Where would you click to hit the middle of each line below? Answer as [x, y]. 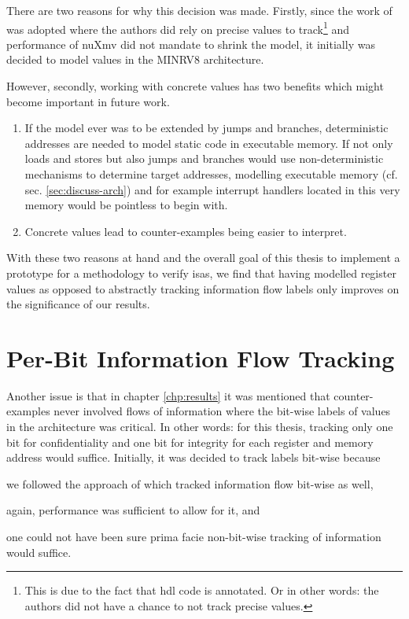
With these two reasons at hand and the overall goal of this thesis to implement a [203, 258]
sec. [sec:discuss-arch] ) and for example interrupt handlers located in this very [212, 189]
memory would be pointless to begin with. [126, 205]
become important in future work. [88, 101]
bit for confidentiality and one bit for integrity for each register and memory [190, 442]
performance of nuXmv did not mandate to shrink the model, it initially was [191, 44]
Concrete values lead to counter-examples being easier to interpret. [186, 231]
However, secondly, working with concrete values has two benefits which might [195, 86]
